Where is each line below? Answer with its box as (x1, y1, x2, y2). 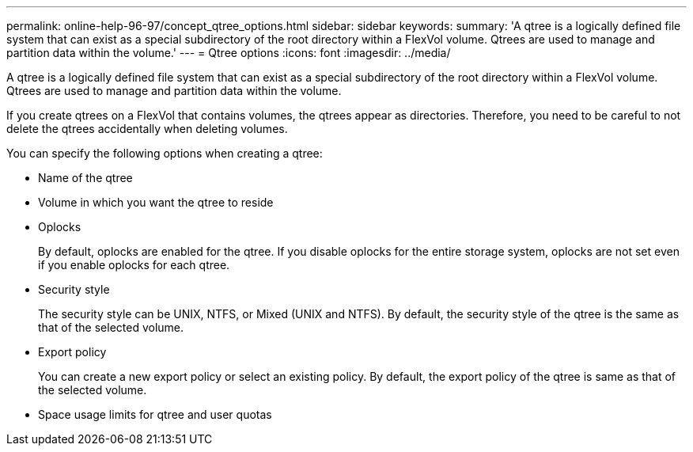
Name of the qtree (38, 171, 133, 184)
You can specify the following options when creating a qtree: (6, 146, 323, 160)
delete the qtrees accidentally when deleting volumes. (6, 122, 288, 135)
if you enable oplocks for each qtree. (38, 258, 230, 272)
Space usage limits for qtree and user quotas (38, 408, 272, 421)
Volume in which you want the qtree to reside (38, 196, 274, 209)
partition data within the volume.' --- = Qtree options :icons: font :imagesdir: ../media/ (6, 46, 451, 59)
